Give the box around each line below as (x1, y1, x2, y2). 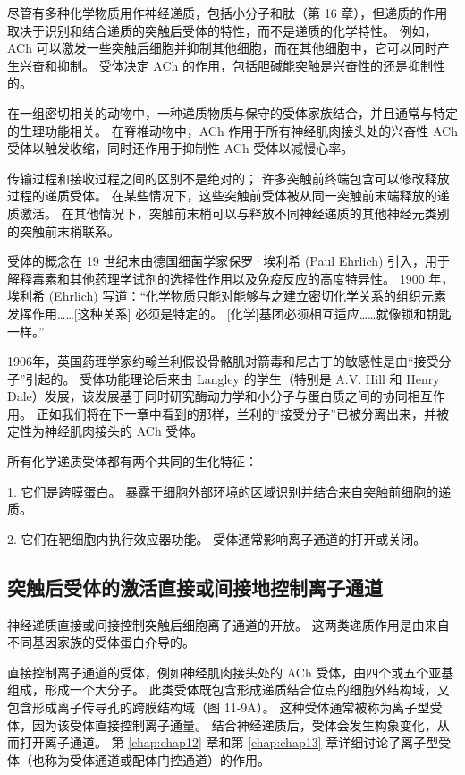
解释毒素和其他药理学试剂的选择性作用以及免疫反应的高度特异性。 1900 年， (7, 268, 454, 287)
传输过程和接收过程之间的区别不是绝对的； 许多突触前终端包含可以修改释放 (7, 168, 450, 187)
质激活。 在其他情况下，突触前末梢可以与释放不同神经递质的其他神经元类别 (7, 203, 450, 222)
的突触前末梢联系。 (7, 221, 120, 240)
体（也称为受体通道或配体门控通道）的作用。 (7, 750, 270, 769)
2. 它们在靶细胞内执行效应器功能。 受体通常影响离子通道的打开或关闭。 (7, 529, 427, 548)
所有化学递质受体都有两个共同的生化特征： (7, 452, 258, 471)
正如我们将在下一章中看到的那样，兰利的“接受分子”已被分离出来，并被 (36, 404, 449, 422)
